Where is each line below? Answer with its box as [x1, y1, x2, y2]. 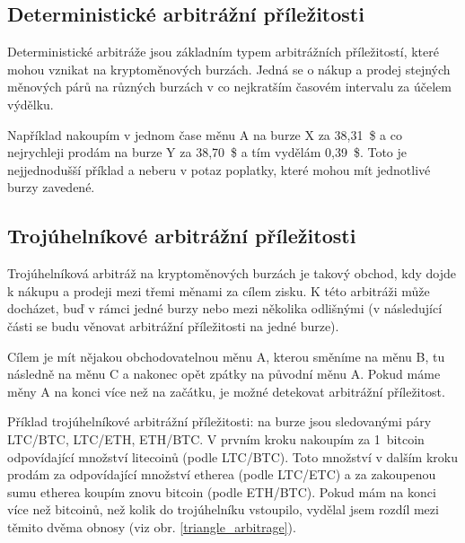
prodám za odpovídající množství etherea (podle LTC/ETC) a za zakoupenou [7, 465, 436, 484]
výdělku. [7, 94, 54, 113]
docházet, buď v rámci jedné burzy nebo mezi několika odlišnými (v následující [7, 299, 443, 318]
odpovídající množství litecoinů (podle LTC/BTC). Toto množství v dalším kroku [7, 447, 458, 466]
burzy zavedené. [7, 178, 95, 197]
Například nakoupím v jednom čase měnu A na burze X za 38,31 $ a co [7, 125, 402, 144]
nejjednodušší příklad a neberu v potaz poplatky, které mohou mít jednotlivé [7, 160, 431, 179]
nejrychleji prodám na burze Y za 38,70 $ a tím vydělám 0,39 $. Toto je [7, 143, 408, 162]
